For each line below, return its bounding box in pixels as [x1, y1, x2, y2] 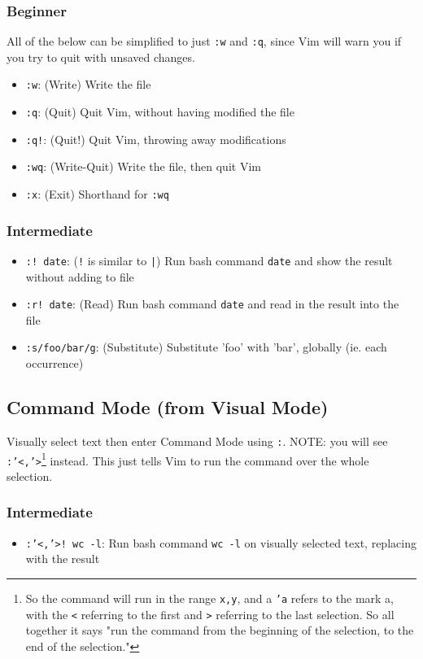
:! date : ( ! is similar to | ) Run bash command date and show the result [25, 251, 393, 268]
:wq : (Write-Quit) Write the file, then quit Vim [25, 158, 261, 175]
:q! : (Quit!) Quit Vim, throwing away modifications [25, 130, 286, 147]
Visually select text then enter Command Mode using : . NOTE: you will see [7, 432, 388, 449]
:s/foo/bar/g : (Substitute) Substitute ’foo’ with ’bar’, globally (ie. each [25, 338, 387, 356]
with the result [25, 550, 100, 567]
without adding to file [25, 268, 134, 285]
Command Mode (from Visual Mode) [7, 395, 329, 420]
